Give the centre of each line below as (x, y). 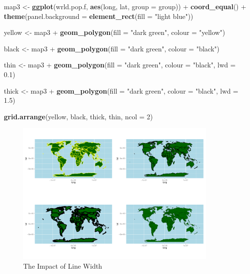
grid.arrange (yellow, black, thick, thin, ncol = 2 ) (78, 116)
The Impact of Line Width (63, 266)
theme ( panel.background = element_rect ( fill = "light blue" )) (99, 16)
